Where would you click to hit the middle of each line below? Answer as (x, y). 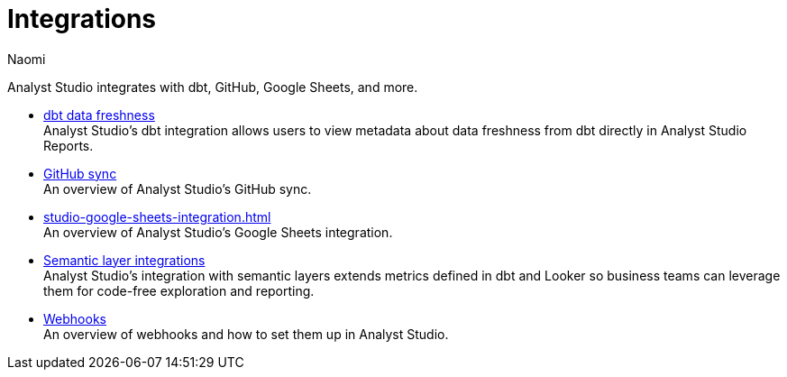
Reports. (69, 145)
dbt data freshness (99, 115)
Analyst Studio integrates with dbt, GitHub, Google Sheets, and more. (213, 87)
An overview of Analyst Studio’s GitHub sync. (178, 188)
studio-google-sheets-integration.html (157, 216)
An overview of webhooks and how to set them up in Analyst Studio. (246, 334)
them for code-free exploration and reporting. (179, 290)
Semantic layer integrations (124, 260)
